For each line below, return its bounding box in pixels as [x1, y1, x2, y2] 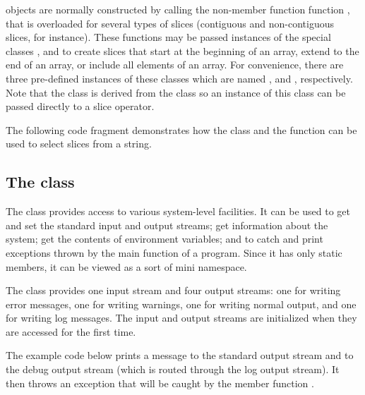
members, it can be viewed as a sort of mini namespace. [6, 259, 247, 274]
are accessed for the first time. [6, 324, 136, 339]
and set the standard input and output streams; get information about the [6, 217, 328, 232]
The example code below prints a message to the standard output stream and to [6, 348, 354, 363]
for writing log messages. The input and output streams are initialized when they [6, 310, 357, 325]
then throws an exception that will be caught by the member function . [6, 375, 314, 390]
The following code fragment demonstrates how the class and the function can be [6, 122, 357, 137]
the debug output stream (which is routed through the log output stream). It [6, 362, 340, 377]
